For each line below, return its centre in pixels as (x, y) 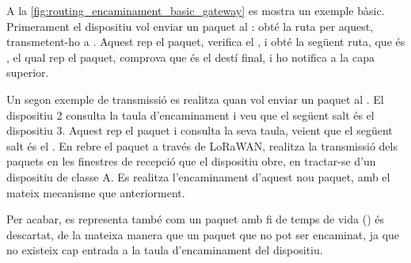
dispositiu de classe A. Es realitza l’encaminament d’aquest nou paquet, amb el (198, 176)
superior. (28, 72)
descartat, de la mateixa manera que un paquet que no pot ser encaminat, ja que (203, 234)
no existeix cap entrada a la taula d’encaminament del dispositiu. (165, 250)
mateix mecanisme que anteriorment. (96, 192)
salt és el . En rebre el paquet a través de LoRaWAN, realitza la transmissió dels (202, 145)
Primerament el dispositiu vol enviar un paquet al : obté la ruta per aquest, (190, 26)
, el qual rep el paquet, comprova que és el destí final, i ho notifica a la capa (190, 57)
